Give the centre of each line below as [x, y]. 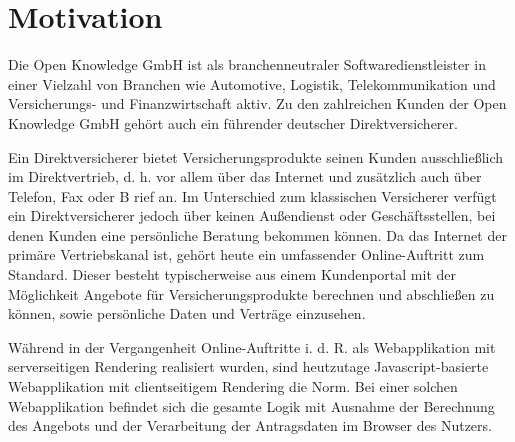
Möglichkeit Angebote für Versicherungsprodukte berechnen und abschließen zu [251, 293]
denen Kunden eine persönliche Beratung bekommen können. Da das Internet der [257, 234]
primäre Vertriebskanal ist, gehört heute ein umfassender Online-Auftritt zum [246, 254]
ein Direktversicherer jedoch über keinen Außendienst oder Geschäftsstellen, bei [252, 215]
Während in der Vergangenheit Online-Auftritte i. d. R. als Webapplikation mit [252, 346]
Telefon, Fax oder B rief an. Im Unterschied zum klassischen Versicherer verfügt [252, 195]
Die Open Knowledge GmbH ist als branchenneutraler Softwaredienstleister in [247, 64]
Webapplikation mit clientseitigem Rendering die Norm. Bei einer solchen [233, 386]
